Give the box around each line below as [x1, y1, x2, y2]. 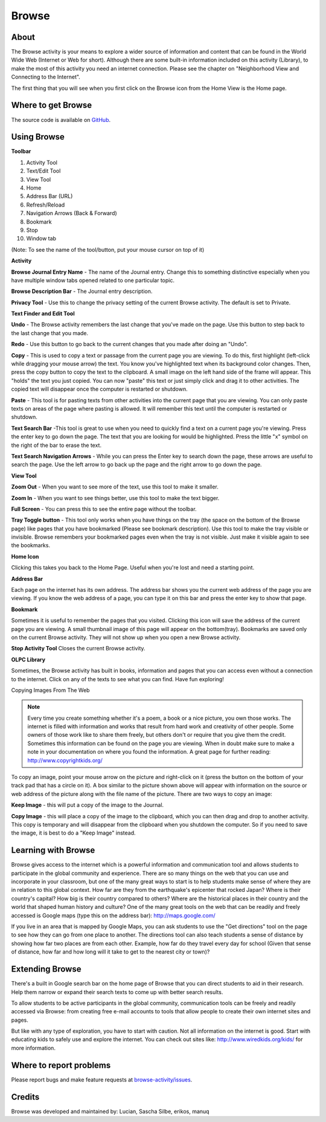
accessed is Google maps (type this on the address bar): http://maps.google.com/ [11, 912, 216, 919]
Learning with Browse [11, 845, 95, 856]
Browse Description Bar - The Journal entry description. [11, 287, 153, 295]
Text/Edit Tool [26, 167, 61, 175]
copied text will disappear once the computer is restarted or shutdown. [11, 385, 188, 393]
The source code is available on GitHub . [11, 116, 111, 123]
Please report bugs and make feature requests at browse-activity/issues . [11, 1076, 193, 1083]
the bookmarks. [11, 542, 51, 549]
